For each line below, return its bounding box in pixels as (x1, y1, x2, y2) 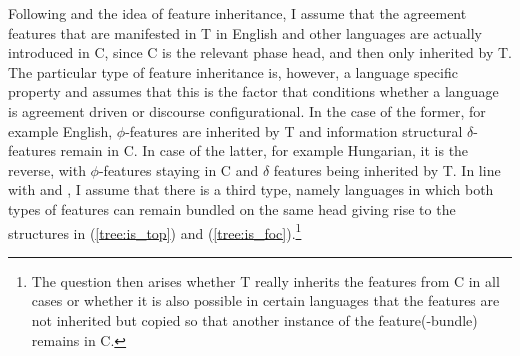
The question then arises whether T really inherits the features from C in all (31, 270, 500, 291)
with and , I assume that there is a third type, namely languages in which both (8, 179, 494, 200)
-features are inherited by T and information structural (125, 120, 463, 141)
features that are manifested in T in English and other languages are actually (8, 22, 482, 43)
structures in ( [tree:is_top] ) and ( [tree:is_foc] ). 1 (8, 219, 302, 243)
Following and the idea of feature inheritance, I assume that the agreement (8, 3, 467, 23)
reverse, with (8, 159, 86, 180)
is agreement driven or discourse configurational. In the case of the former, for (8, 100, 486, 121)
